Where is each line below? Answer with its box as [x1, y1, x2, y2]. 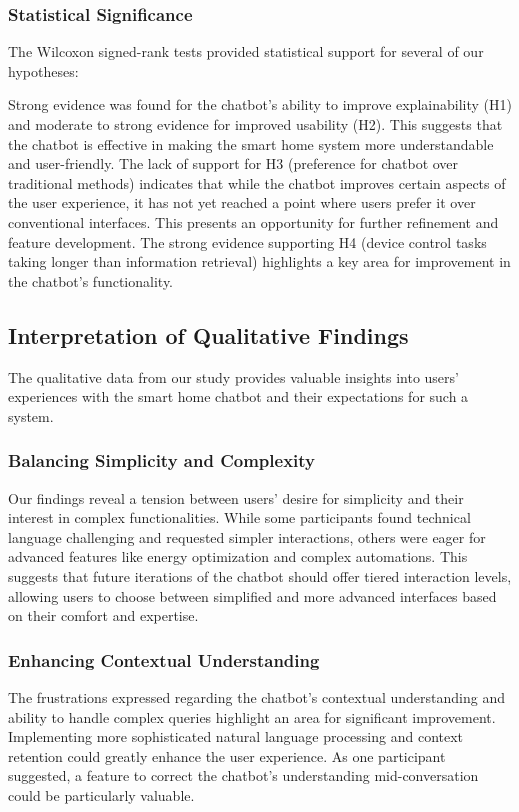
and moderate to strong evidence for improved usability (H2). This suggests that [8, 114, 503, 134]
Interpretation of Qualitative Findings [8, 319, 409, 350]
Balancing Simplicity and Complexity [8, 448, 315, 473]
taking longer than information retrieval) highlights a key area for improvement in [8, 251, 511, 272]
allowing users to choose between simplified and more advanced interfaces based [8, 585, 497, 606]
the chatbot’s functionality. [8, 270, 174, 291]
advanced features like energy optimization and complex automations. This [8, 546, 468, 567]
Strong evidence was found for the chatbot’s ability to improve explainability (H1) [8, 94, 512, 115]
